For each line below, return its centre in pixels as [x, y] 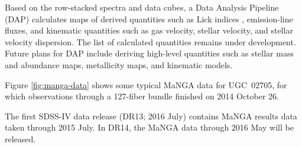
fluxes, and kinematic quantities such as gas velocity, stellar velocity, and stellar [149, 30]
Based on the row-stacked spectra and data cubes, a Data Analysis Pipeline [142, 7]
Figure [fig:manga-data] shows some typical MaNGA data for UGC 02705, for [146, 84]
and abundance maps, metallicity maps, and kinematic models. [119, 64]
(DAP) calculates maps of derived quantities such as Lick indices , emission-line [149, 19]
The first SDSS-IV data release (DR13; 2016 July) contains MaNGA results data [151, 116]
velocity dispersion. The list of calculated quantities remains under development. [150, 41]
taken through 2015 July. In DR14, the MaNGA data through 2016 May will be [149, 127]
